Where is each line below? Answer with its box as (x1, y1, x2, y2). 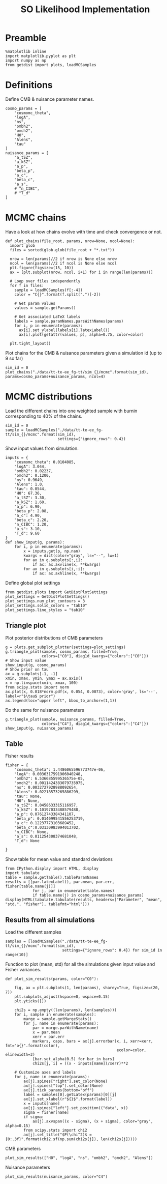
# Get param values (14, 301, 56, 306)
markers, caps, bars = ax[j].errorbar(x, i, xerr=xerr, (32, 1039, 153, 1044)
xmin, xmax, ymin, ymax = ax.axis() (5, 676, 83, 681)
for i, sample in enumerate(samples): (14, 1012, 96, 1017)
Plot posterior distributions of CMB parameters (5, 634, 103, 641)
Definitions (5, 79, 53, 91)
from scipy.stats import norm (5, 684, 70, 690)
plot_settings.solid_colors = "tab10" (5, 603, 87, 608)
